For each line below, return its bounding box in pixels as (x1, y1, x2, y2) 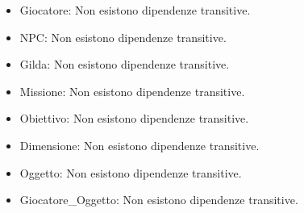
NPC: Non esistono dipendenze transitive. (19, 28, 227, 45)
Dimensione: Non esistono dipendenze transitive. (19, 136, 260, 153)
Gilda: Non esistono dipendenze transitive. (19, 56, 230, 73)
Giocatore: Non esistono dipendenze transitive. (19, 2, 251, 18)
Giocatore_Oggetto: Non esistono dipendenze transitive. (19, 191, 298, 208)
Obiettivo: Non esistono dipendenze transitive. (19, 110, 249, 127)
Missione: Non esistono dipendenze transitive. (19, 82, 245, 99)
